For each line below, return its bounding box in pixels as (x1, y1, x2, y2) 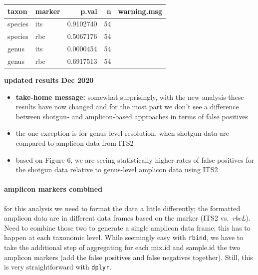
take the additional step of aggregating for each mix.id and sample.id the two (4, 242, 241, 252)
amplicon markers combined (4, 184, 103, 194)
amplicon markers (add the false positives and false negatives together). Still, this (4, 252, 253, 262)
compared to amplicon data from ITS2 (15, 137, 134, 148)
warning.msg (118, 5, 162, 16)
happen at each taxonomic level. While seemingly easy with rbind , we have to (4, 232, 244, 243)
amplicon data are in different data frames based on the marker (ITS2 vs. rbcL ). (4, 213, 251, 223)
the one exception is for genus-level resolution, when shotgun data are (15, 128, 229, 138)
